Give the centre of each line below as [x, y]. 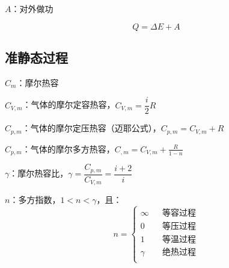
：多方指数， [35, 200]
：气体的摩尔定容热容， [69, 104]
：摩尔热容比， [39, 173]
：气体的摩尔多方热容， [68, 148]
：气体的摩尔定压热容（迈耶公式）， [91, 128]
